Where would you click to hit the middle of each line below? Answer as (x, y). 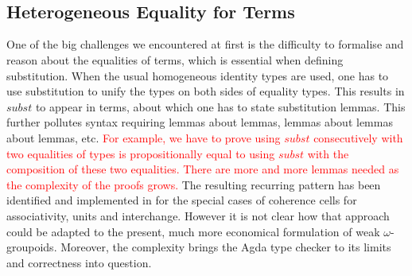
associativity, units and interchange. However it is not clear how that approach (198, 215)
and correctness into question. (79, 262)
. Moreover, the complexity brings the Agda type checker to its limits (222, 247)
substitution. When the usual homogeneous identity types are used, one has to (198, 75)
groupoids (30, 247)
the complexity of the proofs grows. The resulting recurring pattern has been (194, 184)
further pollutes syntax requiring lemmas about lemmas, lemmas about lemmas (200, 122)
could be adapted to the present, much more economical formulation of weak (193, 231)
